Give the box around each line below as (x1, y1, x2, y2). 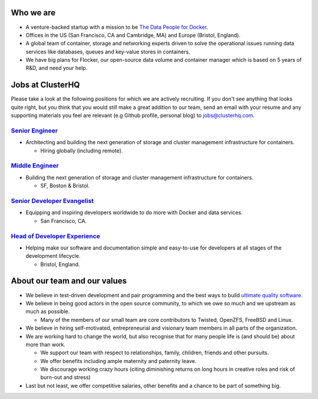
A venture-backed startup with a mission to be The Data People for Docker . (25, 24, 208, 31)
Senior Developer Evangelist (11, 197, 94, 205)
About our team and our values (11, 276, 127, 286)
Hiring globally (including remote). (40, 147, 123, 154)
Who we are (11, 8, 56, 18)
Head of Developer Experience (11, 232, 100, 240)
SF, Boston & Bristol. (40, 182, 90, 189)
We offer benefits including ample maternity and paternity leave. (40, 357, 197, 364)
